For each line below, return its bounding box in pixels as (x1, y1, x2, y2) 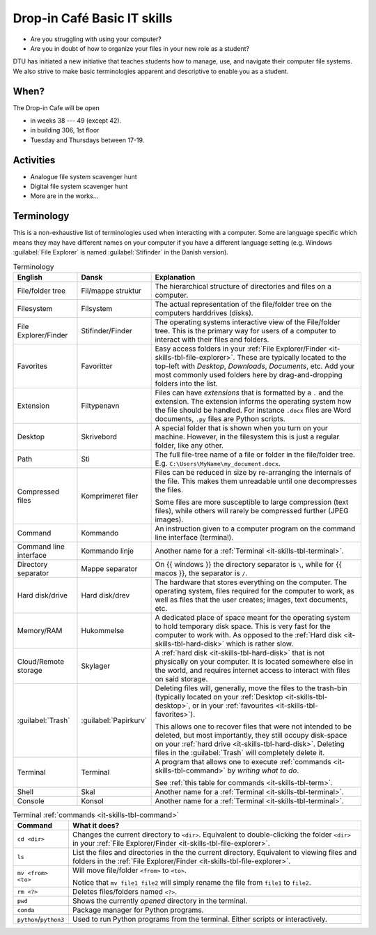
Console (17, 796, 45, 805)
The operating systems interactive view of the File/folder (155, 317, 340, 327)
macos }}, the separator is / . (155, 568, 248, 578)
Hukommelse (81, 625, 125, 635)
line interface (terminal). (155, 532, 234, 542)
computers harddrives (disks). (155, 307, 253, 317)
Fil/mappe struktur (81, 286, 142, 296)
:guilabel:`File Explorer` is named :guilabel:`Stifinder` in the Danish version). (13, 248, 229, 257)
